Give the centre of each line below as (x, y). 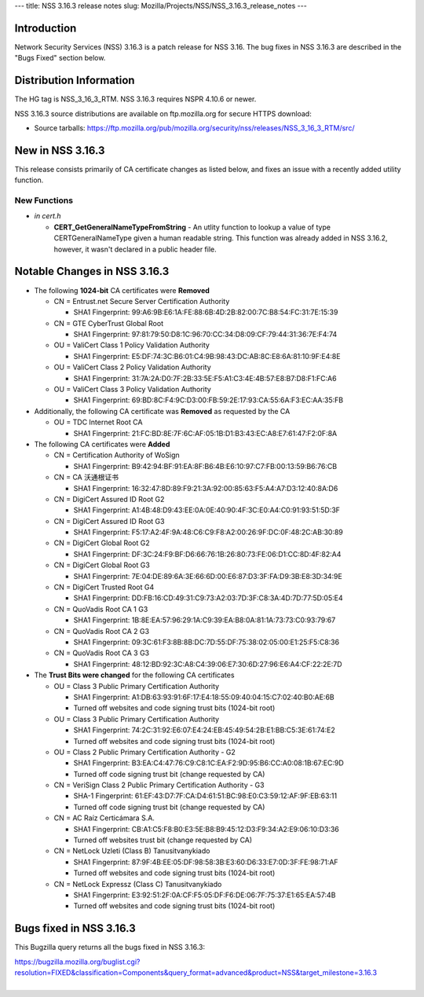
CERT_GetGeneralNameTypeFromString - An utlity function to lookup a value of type (192, 227)
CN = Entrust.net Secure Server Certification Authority (142, 301)
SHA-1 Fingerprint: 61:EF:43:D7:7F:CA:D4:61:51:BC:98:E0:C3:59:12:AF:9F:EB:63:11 (205, 796)
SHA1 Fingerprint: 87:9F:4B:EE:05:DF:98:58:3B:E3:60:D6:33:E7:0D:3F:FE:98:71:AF (206, 862)
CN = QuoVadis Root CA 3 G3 (102, 653)
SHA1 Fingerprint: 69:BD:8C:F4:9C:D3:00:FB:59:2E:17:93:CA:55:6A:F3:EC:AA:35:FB (208, 400)
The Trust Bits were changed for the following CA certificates (134, 675)
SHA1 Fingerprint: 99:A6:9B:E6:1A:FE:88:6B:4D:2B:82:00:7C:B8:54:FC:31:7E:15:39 (206, 312)
